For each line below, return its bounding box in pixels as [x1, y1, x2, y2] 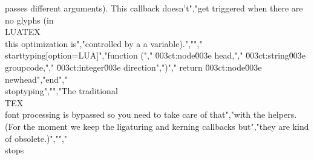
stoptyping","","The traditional [5, 85, 118, 97]
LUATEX [5, 25, 41, 38]
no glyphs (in [5, 13, 54, 26]
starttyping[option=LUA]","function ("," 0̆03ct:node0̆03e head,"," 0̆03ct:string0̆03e [5, 49, 306, 62]
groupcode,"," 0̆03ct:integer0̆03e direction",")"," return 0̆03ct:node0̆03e [5, 60, 262, 73]
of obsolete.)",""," [5, 132, 68, 144]
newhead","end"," [5, 72, 68, 85]
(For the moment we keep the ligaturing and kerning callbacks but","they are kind [5, 120, 309, 132]
